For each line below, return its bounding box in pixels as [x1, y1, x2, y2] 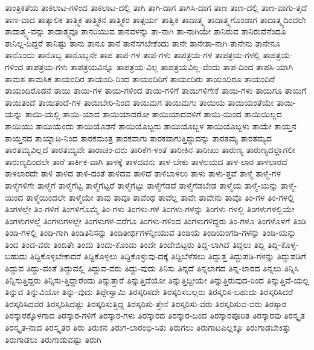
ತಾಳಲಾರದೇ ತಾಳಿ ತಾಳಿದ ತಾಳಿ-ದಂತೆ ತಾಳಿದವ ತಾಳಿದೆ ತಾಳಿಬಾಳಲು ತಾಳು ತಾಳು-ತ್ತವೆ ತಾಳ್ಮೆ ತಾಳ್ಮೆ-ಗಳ [5, 167, 281, 180]
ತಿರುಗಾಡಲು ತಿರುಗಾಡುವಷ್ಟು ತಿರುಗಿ [5, 332, 101, 345]
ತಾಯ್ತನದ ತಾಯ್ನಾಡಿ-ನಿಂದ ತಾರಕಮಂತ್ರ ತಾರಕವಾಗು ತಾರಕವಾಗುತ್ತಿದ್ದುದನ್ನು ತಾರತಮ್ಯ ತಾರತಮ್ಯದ [5, 131, 272, 144]
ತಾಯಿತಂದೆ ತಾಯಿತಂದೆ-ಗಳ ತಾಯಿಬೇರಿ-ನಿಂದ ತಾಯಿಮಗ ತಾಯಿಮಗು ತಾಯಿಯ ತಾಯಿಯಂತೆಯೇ [5, 96, 274, 108]
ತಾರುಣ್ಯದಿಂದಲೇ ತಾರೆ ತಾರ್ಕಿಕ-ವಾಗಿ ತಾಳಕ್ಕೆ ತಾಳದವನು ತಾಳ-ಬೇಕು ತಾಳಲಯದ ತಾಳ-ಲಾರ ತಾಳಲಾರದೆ [5, 155, 287, 167]
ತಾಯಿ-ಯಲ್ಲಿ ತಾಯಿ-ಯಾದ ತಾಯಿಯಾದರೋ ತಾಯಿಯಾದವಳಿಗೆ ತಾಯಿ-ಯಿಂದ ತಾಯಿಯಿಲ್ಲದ [25, 108, 282, 120]
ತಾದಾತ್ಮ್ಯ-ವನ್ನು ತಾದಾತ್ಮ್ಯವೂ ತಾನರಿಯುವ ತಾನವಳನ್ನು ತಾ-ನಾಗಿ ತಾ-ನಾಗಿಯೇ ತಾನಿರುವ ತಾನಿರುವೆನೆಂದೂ [5, 25, 286, 37]
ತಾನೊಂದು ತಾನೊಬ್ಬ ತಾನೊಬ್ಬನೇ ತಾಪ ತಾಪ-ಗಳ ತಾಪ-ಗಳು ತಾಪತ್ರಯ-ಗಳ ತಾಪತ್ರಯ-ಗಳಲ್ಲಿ [5, 48, 260, 61]
